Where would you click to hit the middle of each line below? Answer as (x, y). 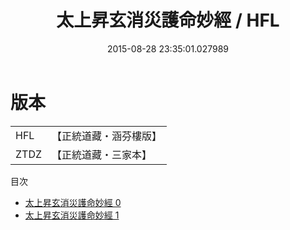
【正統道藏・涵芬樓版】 (107, 136)
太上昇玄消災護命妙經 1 (72, 215)
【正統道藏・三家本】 (102, 154)
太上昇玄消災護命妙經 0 (73, 202)
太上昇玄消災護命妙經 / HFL (168, 20)
